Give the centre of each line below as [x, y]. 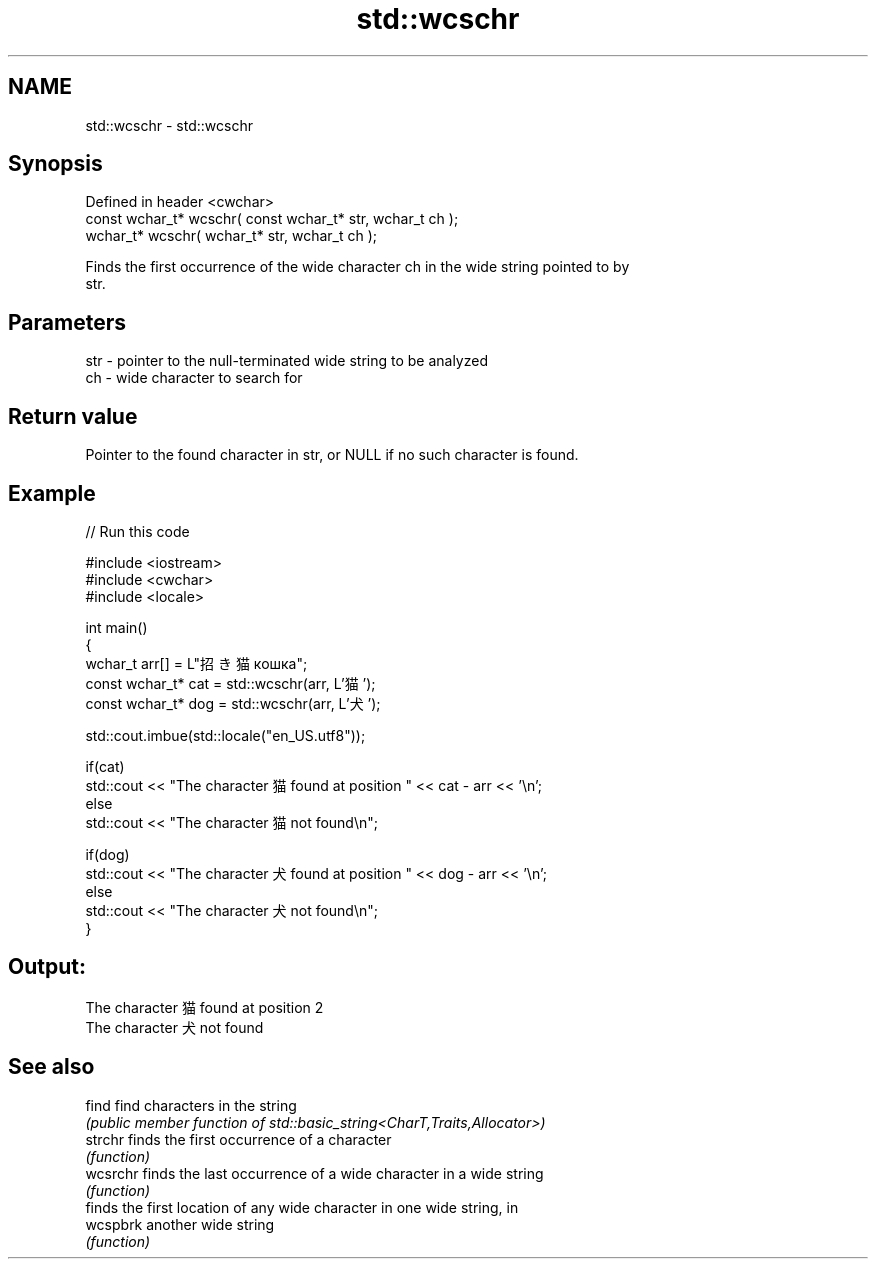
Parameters [67, 322]
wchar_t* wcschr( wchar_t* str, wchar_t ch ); [231, 236]
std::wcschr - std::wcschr [169, 125]
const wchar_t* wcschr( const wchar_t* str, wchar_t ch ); [272, 219]
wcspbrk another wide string [180, 1224]
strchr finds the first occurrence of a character [238, 1139]
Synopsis [55, 164]
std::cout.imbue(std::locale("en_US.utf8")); [225, 735]
